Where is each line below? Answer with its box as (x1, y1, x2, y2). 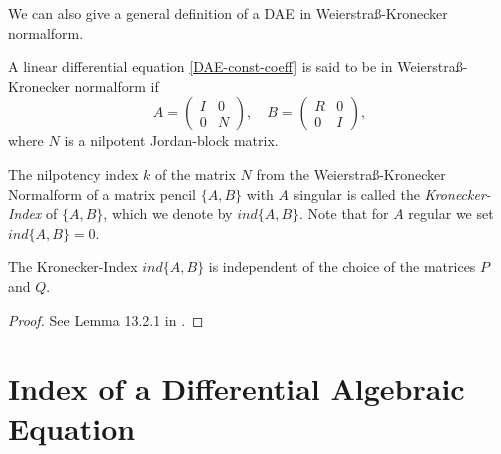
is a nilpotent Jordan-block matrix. (64, 130, 279, 151)
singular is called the (293, 183, 420, 204)
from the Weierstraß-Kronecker (256, 163, 446, 184)
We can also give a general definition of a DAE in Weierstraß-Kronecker (8, 3, 448, 23)
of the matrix (154, 163, 236, 184)
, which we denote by (103, 203, 233, 224)
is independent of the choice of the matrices (208, 256, 476, 277)
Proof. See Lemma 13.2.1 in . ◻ (8, 309, 204, 330)
